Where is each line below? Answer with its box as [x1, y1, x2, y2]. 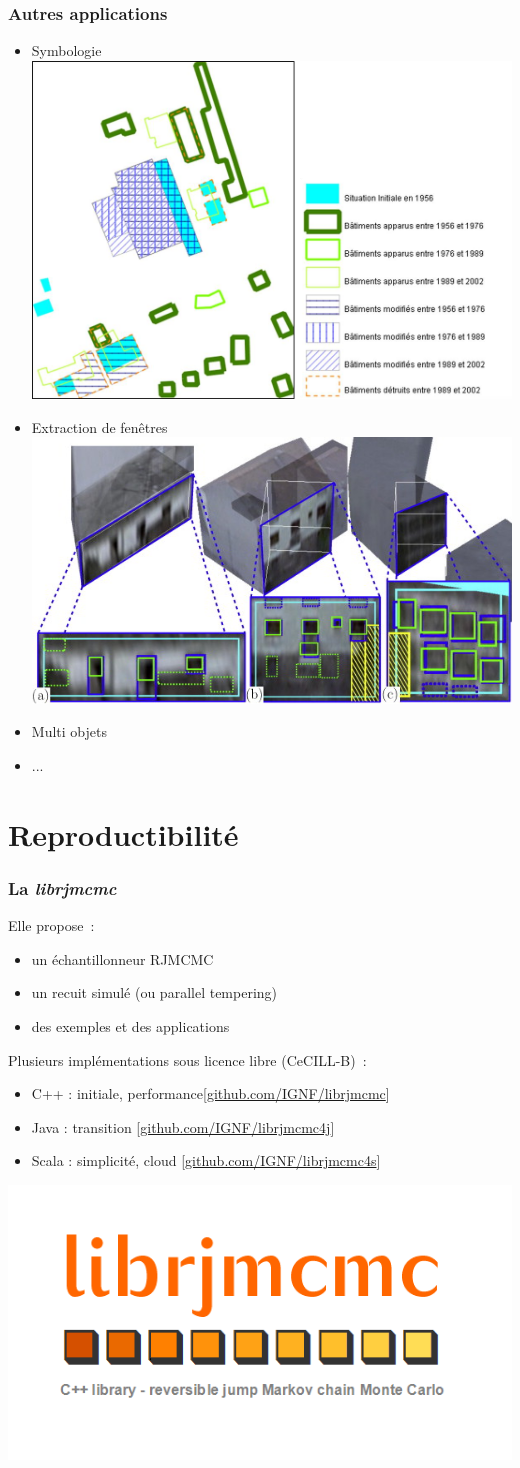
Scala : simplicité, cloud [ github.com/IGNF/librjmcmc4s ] [31, 1150, 381, 1171]
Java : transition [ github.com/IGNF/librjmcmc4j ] [31, 1116, 335, 1137]
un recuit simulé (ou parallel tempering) [31, 982, 278, 1003]
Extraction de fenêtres [31, 416, 168, 437]
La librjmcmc [8, 875, 117, 900]
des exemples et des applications [31, 1015, 230, 1036]
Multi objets [31, 721, 107, 742]
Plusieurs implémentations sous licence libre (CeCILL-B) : [8, 1049, 367, 1070]
